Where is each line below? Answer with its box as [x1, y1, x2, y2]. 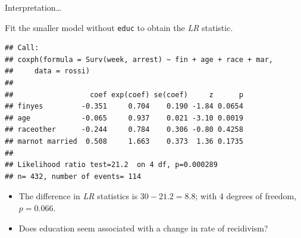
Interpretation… [5, 1, 62, 13]
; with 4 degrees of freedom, [195, 190, 297, 202]
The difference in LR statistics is [18, 190, 138, 202]
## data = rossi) [5, 67, 90, 76]
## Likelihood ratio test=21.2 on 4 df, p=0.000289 [5, 160, 218, 169]
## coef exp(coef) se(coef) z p [5, 90, 243, 99]
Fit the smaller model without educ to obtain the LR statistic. [5, 21, 233, 33]
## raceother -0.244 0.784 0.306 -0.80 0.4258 [5, 125, 243, 134]
